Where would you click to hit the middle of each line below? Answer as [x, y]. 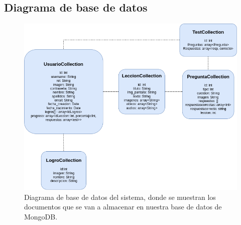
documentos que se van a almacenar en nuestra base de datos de [123, 207]
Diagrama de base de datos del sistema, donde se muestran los [120, 197]
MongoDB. [41, 216]
